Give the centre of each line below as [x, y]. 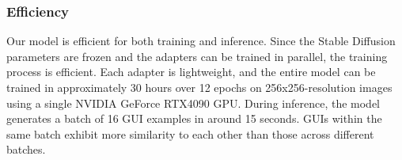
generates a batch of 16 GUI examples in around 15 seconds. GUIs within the [194, 118]
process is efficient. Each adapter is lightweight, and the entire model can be [191, 72]
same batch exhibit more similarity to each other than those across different [190, 133]
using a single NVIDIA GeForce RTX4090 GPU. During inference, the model [193, 103]
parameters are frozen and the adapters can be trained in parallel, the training [197, 56]
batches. [26, 149]
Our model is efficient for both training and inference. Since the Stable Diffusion [201, 41]
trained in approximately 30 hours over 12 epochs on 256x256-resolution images [199, 87]
